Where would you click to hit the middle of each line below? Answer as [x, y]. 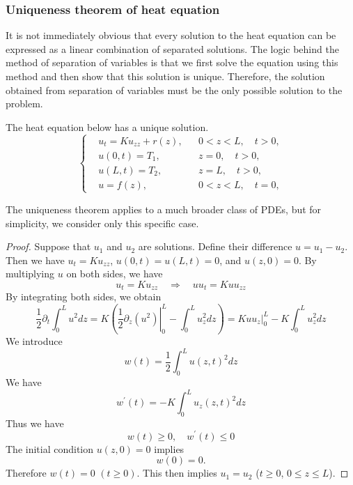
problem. [24, 103]
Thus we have [35, 423]
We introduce [34, 341]
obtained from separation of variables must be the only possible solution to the [174, 90]
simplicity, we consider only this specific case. [102, 223]
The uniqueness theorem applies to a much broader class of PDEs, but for [164, 209]
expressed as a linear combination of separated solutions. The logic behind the [172, 48]
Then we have [35, 260]
